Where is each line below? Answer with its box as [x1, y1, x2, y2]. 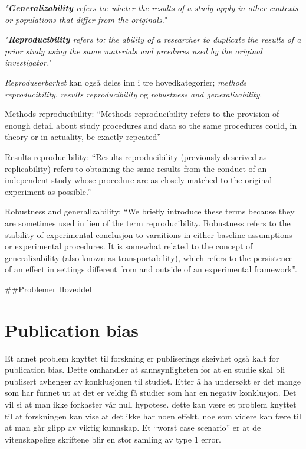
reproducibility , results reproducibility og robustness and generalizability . [5, 87, 262, 100]
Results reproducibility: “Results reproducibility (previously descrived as [5, 150, 267, 162]
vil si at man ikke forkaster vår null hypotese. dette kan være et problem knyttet [5, 398, 297, 410]
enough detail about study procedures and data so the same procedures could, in [5, 119, 297, 131]
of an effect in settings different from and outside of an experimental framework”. [5, 263, 297, 275]
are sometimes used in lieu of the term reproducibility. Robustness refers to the [5, 216, 291, 229]
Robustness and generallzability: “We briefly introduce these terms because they [5, 205, 295, 217]
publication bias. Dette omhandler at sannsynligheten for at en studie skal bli [5, 363, 285, 376]
